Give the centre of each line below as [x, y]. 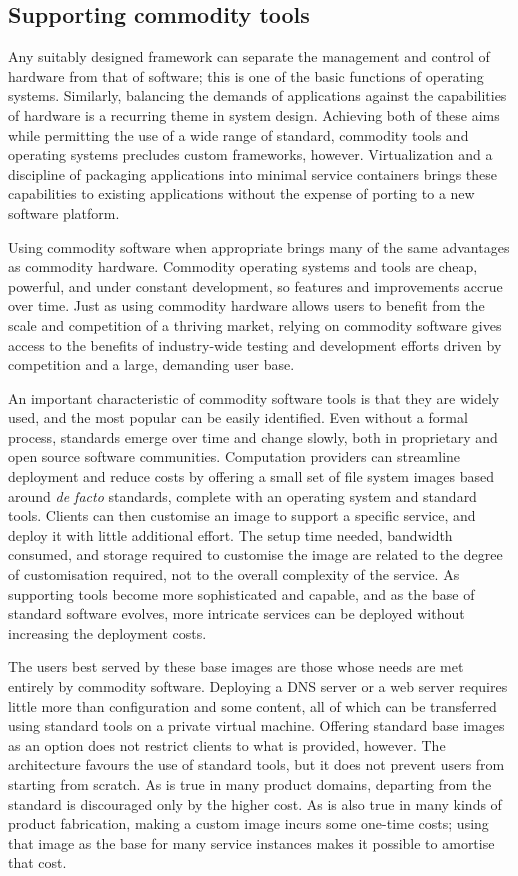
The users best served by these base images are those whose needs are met [236, 666]
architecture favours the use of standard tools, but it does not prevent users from [256, 764]
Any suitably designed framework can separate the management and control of [249, 56]
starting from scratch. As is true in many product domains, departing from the [250, 783]
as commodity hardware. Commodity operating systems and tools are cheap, [243, 266]
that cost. [37, 862]
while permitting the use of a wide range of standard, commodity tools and [238, 134]
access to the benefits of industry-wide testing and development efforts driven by [255, 344]
